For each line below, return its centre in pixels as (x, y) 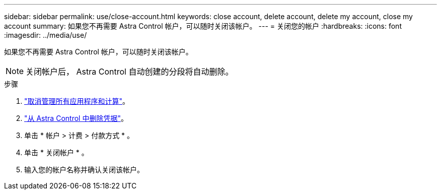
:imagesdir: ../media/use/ (46, 35)
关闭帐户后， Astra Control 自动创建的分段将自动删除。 (130, 72)
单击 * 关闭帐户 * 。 (56, 152)
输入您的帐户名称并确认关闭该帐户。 (84, 170)
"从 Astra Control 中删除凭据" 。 (76, 118)
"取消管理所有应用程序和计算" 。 (77, 101)
